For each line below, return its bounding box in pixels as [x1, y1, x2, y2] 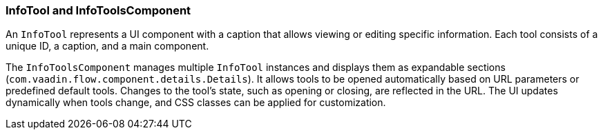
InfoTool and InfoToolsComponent [6, 3, 191, 17]
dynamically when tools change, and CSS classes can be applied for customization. [6, 96, 386, 109]
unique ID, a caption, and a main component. [6, 40, 209, 52]
